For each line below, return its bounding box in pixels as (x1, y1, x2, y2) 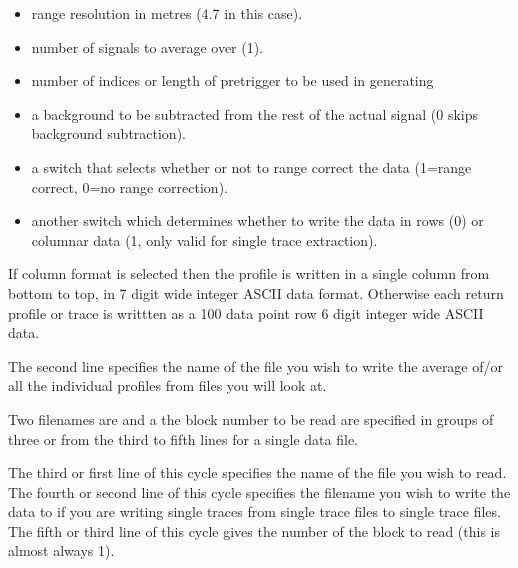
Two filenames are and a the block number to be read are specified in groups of (8, 408, 494, 429)
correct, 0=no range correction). (31, 176, 228, 197)
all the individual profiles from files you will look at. (8, 375, 327, 396)
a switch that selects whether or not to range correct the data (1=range (31, 156, 472, 177)
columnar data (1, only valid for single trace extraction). (31, 229, 378, 250)
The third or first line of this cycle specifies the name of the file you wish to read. (8, 462, 507, 483)
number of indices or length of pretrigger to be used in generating (31, 70, 434, 91)
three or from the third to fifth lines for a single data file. (8, 428, 358, 449)
